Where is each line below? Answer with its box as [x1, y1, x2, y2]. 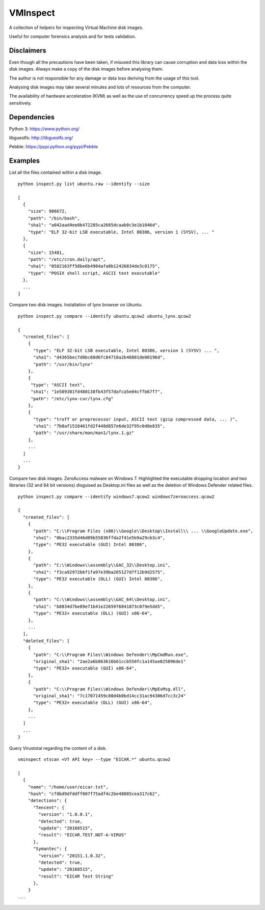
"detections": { [27, 798, 67, 803]
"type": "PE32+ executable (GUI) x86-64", [33, 665, 137, 671]
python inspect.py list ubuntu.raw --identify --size [18, 181, 150, 187]
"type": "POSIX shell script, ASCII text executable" [27, 270, 160, 276]
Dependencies [9, 113, 55, 121]
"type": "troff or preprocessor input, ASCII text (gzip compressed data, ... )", [33, 416, 238, 422]
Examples [9, 157, 40, 165]
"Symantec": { [33, 846, 67, 852]
